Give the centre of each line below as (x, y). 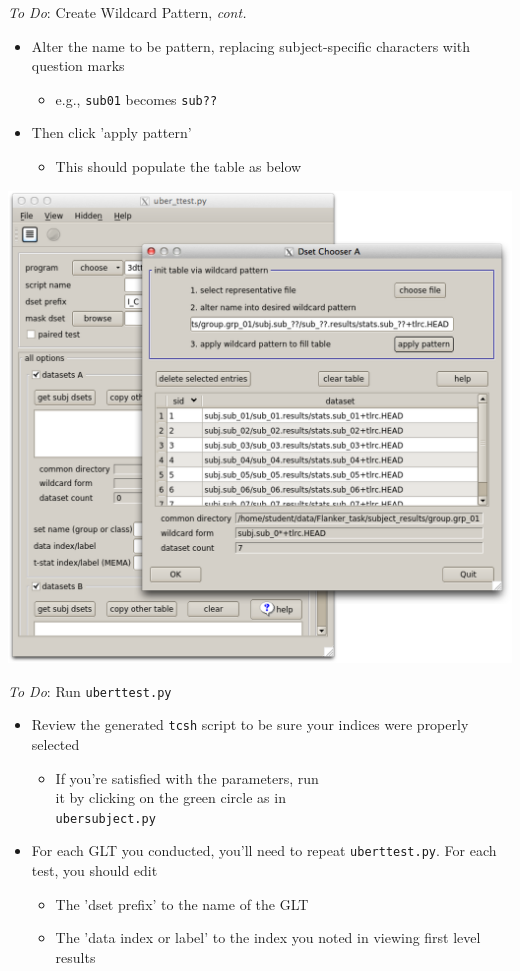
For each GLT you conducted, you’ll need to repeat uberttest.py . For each (264, 850)
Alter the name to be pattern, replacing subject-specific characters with (251, 45)
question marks (78, 65)
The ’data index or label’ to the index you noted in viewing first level (268, 937)
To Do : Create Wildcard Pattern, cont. (127, 12)
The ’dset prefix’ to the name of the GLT (182, 903)
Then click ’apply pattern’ (111, 132)
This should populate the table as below (178, 166)
